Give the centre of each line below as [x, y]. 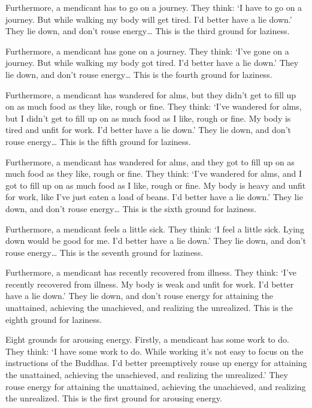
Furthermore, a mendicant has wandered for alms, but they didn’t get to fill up [151, 94]
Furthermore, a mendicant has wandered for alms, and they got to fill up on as [150, 161]
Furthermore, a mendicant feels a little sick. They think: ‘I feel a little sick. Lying [155, 229]
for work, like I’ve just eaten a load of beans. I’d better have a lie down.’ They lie [154, 197]
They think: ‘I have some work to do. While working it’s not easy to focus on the [155, 351]
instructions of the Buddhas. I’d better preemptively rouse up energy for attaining [156, 363]
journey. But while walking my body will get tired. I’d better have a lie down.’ [149, 19]
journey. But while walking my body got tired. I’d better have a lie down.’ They [152, 63]
